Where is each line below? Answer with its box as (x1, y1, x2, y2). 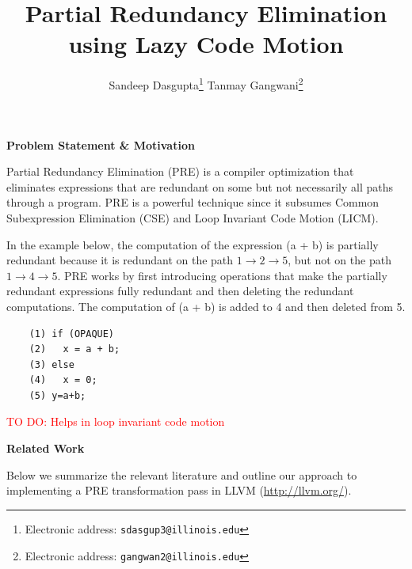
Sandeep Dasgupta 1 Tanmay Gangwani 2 (109, 74, 303, 93)
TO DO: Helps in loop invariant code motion (6, 413, 225, 430)
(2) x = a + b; (29, 343, 120, 355)
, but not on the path (288, 252, 391, 268)
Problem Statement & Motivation (6, 136, 195, 153)
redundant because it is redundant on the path (6, 252, 234, 268)
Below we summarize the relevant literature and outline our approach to (6, 466, 357, 483)
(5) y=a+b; (29, 389, 86, 401)
